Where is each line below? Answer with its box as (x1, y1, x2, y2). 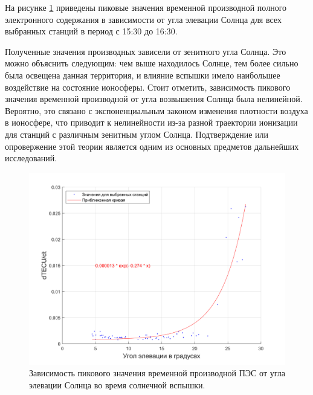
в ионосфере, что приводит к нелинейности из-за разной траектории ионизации (5, 116, 298, 129)
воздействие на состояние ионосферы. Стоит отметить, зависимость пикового (5, 80, 291, 93)
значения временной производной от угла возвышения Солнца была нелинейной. (5, 92, 303, 105)
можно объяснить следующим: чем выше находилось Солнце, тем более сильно (5, 57, 298, 69)
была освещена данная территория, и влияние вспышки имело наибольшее (5, 68, 280, 81)
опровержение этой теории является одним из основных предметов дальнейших (5, 140, 299, 152)
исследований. (5, 152, 57, 164)
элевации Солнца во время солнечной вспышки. (29, 378, 205, 391)
